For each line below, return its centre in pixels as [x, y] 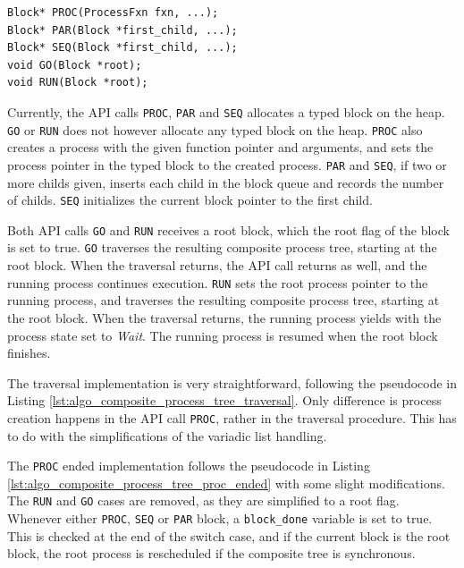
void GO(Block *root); [75, 65]
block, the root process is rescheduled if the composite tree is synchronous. [211, 553]
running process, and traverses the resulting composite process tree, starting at [224, 300]
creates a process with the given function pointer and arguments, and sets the [220, 147]
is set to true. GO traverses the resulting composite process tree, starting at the [222, 247]
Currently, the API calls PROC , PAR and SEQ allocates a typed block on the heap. [226, 111]
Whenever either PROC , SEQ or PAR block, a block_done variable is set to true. [220, 518]
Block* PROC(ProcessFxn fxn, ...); [113, 13]
